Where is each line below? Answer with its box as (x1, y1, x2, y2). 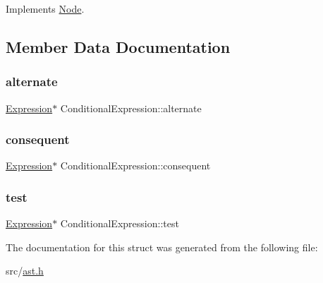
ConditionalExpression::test (60, 216, 179, 231)
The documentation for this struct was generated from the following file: (6, 239, 318, 254)
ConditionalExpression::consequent (60, 158, 211, 173)
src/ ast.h (6, 263, 44, 278)
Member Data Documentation (6, 35, 231, 57)
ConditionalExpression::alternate (60, 100, 202, 115)
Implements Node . (6, 1, 85, 16)
